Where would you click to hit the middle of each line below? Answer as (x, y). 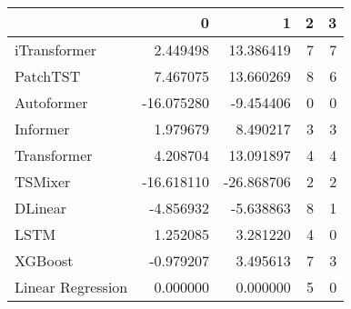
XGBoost (44, 260)
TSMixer (43, 181)
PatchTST (48, 76)
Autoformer (51, 102)
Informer (42, 129)
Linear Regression (71, 287)
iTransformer (56, 50)
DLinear (40, 208)
